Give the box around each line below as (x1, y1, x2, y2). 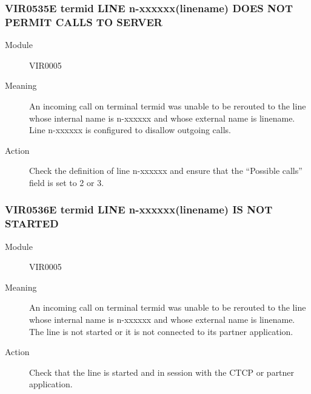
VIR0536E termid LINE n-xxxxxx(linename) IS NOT (5, 202, 273, 217)
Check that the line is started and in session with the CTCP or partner (29, 365, 295, 378)
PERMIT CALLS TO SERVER (5, 14, 162, 29)
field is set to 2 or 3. (29, 176, 104, 188)
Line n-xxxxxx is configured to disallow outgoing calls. (29, 123, 231, 136)
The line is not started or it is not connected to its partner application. (29, 325, 293, 337)
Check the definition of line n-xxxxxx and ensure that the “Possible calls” (29, 164, 303, 177)
